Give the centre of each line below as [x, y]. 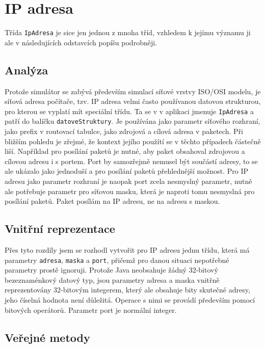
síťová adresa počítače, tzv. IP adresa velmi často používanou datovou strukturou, [133, 101]
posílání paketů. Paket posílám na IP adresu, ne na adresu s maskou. [112, 201]
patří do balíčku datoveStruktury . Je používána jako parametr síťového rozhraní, [132, 121]
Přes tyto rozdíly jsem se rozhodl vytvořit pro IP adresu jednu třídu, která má [127, 250]
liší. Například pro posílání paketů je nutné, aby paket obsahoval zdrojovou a [125, 151]
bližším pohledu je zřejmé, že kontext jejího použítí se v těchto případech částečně [133, 141]
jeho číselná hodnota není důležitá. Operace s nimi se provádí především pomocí [130, 300]
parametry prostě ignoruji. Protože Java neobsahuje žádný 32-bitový [111, 270]
